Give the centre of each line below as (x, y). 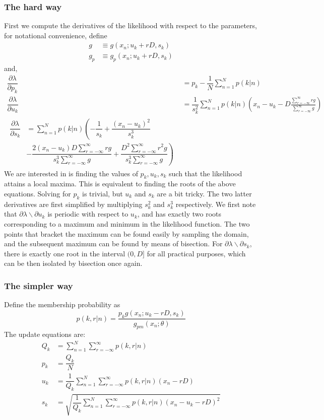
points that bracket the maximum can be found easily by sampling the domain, (126, 233)
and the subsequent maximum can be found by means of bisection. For (113, 243)
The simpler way (39, 285)
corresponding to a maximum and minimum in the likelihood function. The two (127, 223)
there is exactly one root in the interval (65, 253)
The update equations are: (45, 334)
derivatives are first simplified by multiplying (73, 204)
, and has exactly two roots (179, 214)
